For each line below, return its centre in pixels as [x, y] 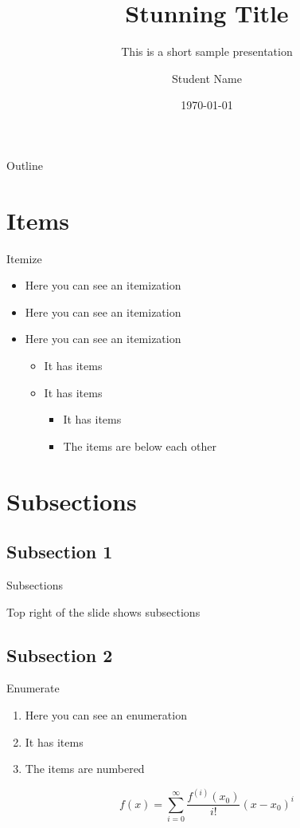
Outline [25, 165]
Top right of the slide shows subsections [103, 611]
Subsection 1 [60, 552]
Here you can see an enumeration [106, 714]
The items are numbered [85, 769]
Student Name [207, 78]
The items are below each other [140, 446]
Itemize [24, 258]
